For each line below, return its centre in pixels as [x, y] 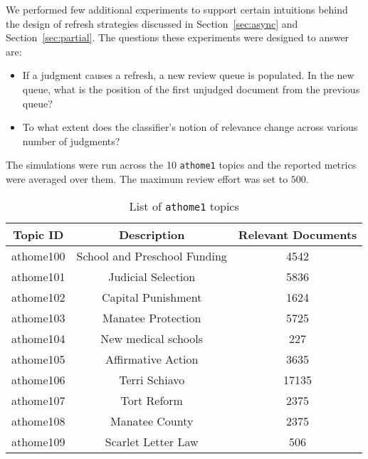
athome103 [38, 317]
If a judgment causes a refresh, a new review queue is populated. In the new [188, 75]
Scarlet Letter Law [152, 441]
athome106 [38, 379]
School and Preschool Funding [152, 255]
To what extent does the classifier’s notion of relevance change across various [190, 127]
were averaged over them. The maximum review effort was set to [147, 179]
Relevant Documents [298, 234]
